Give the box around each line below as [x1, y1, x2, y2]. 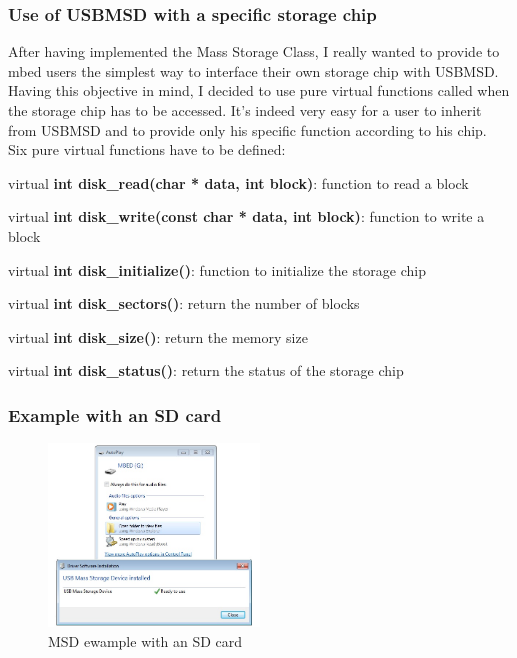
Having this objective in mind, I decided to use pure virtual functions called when [8, 80, 510, 101]
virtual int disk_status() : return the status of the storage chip [8, 360, 404, 381]
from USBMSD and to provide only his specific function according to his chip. [8, 119, 487, 140]
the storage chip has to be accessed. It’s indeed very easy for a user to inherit [8, 100, 482, 120]
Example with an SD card [8, 402, 222, 427]
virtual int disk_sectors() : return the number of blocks [8, 293, 360, 314]
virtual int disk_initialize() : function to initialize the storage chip [8, 259, 427, 280]
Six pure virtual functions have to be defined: [8, 139, 286, 160]
